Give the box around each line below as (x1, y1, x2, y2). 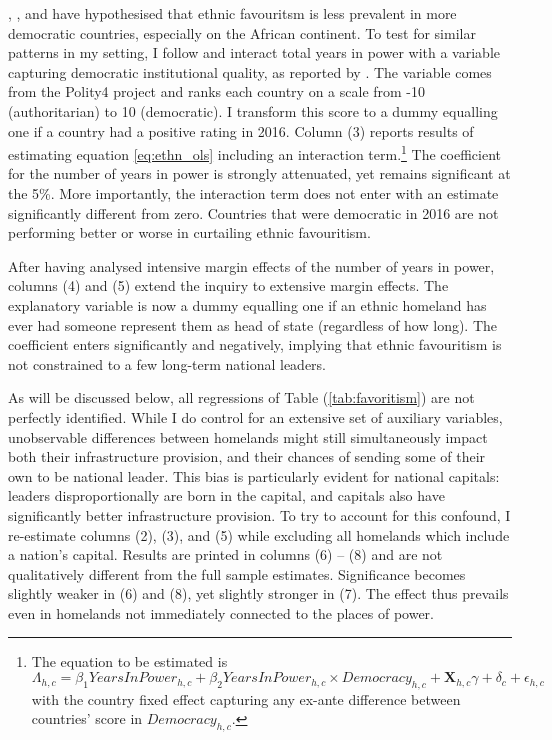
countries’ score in (31, 708, 143, 729)
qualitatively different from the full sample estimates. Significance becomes (8, 563, 466, 584)
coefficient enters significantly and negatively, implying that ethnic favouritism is (8, 334, 502, 355)
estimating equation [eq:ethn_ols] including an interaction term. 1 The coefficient (8, 141, 501, 164)
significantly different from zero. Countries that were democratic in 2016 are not (8, 202, 499, 223)
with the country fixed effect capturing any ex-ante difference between (31, 688, 461, 709)
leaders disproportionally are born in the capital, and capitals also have (8, 485, 445, 506)
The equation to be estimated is (31, 651, 228, 672)
